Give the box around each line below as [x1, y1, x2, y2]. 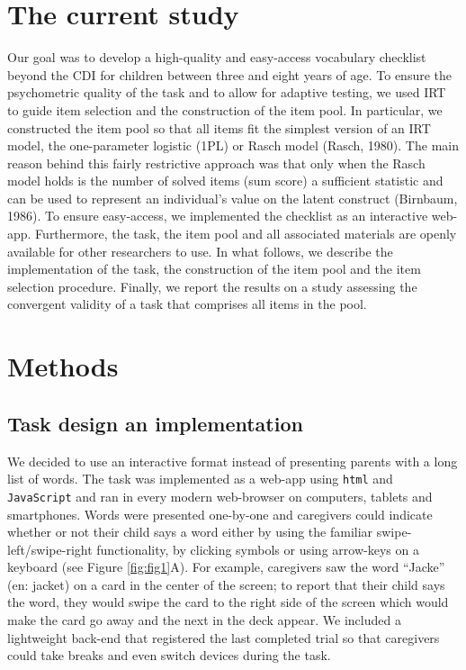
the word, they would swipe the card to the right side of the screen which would [7, 593, 449, 611]
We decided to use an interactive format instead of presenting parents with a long [7, 451, 458, 470]
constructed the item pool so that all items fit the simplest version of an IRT [7, 118, 431, 137]
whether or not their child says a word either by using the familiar [7, 522, 373, 541]
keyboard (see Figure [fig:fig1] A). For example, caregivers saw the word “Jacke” [7, 557, 445, 576]
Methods [7, 348, 119, 385]
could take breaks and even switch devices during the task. [7, 646, 331, 665]
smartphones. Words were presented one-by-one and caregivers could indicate [7, 504, 433, 523]
